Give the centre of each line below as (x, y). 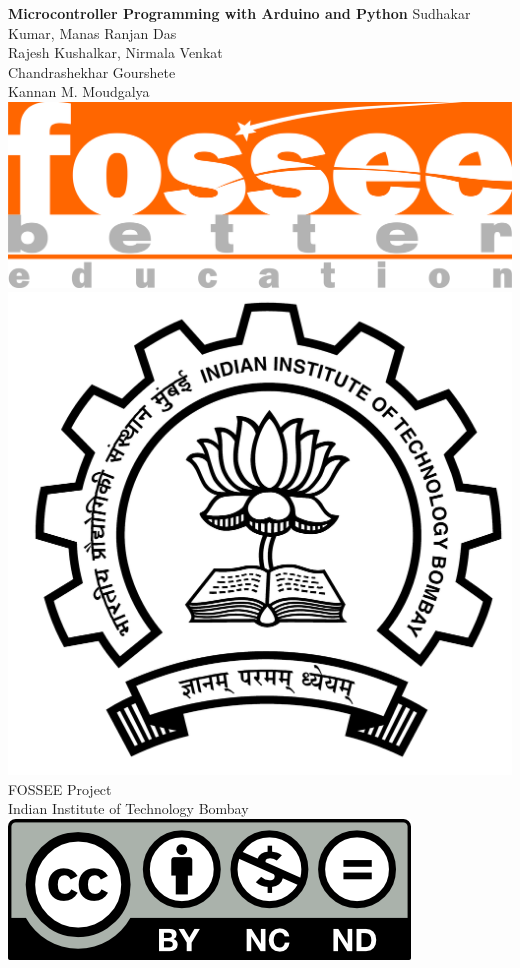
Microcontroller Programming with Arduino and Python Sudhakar (239, 13)
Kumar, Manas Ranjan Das (92, 32)
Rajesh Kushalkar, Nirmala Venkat (115, 52)
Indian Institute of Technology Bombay (128, 808)
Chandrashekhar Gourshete (92, 71)
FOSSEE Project (60, 788)
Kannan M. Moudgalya (79, 91)
